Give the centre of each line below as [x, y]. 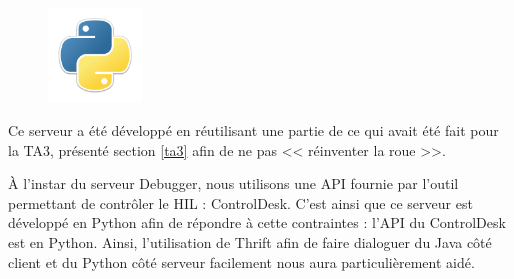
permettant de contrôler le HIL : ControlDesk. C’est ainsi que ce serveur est [240, 202]
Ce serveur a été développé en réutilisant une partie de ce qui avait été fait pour [253, 130]
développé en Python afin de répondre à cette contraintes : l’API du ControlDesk [257, 222]
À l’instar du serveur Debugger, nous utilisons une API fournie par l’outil [233, 183]
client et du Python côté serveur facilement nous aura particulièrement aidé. [241, 261]
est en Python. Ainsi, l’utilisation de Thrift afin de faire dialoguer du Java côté [250, 242]
